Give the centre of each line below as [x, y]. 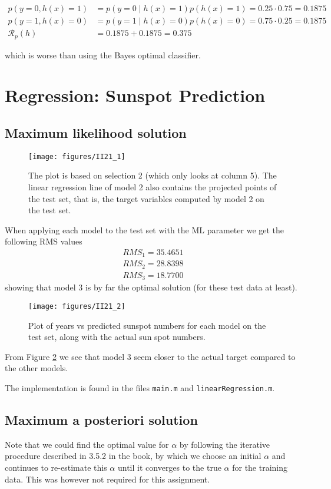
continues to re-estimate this [56, 467]
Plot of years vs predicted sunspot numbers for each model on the [147, 325]
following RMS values [44, 241]
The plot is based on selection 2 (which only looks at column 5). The [153, 175]
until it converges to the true [169, 467]
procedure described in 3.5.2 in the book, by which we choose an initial [133, 456]
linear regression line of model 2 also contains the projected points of [153, 186]
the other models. [37, 368]
